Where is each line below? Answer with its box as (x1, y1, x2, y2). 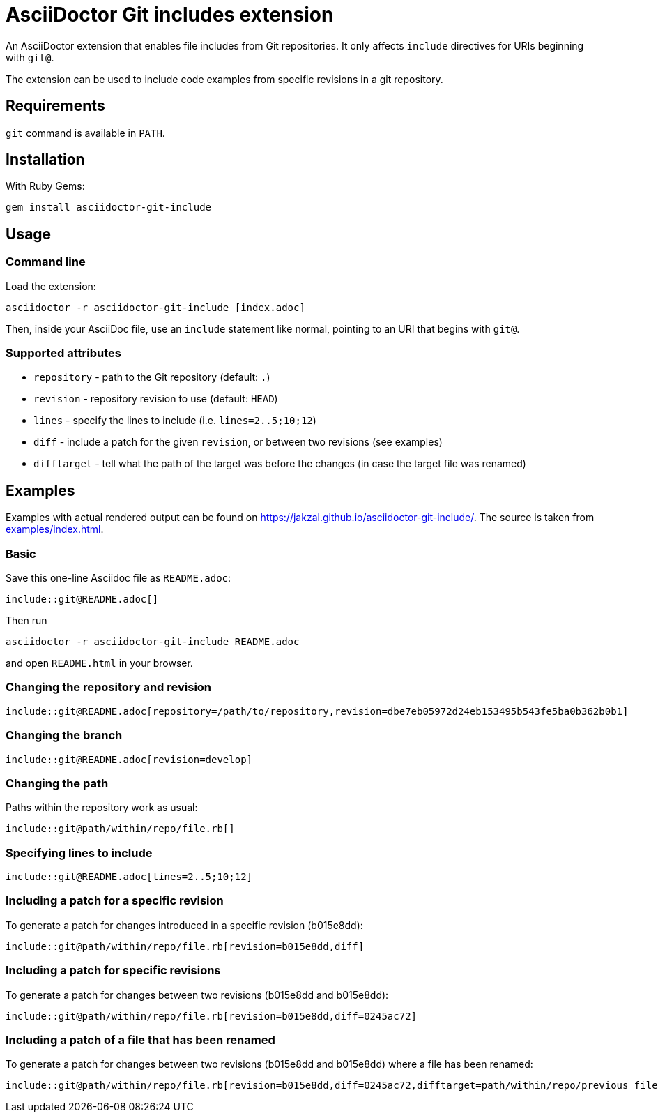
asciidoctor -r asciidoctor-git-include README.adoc (6, 636, 300, 647)
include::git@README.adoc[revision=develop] (6, 753, 253, 765)
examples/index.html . (6, 523, 104, 536)
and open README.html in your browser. (6, 657, 193, 669)
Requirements (6, 97, 105, 115)
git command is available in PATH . (6, 126, 165, 139)
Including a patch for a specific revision (6, 893, 224, 908)
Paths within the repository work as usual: (6, 801, 198, 814)
